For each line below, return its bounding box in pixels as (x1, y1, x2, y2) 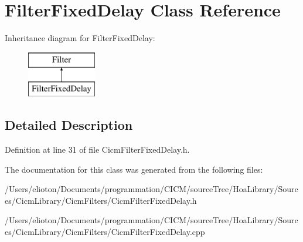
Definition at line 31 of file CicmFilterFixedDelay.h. (5, 143, 190, 156)
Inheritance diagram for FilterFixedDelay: (5, 32, 155, 44)
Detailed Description (5, 116, 133, 134)
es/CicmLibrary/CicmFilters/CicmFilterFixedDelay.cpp (5, 226, 205, 238)
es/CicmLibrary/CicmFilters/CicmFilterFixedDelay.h (5, 194, 197, 206)
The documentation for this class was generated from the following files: (5, 163, 263, 175)
